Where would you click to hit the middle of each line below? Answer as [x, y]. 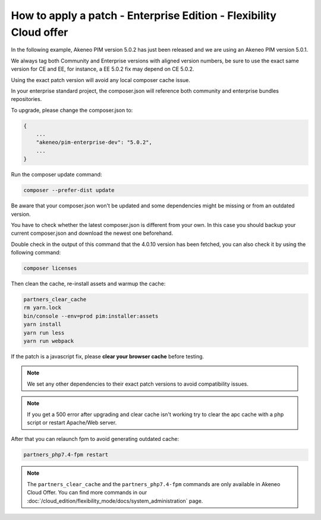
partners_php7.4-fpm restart [66, 455]
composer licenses [50, 268]
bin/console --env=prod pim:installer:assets [91, 316]
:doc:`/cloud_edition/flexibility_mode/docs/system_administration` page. [115, 501]
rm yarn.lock [43, 308]
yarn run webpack [49, 341]
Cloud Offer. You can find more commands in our [87, 493]
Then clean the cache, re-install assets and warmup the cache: [88, 284]
